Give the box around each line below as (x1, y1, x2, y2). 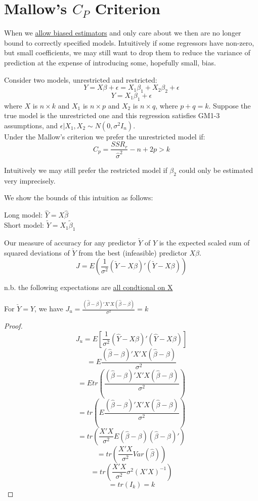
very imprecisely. (4, 175, 56, 186)
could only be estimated (179, 165, 253, 175)
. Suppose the (208, 100, 251, 111)
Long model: (4, 209, 43, 220)
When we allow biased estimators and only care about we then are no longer (4, 27, 241, 38)
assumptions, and (4, 120, 58, 130)
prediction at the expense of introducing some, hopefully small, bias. (4, 57, 216, 67)
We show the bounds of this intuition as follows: (4, 192, 153, 203)
